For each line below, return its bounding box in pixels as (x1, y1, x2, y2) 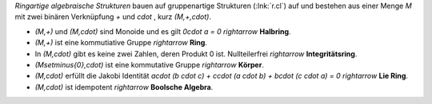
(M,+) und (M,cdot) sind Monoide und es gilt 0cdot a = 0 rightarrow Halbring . (34, 26, 291, 36)
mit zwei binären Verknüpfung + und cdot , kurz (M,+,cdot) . (14, 12, 212, 21)
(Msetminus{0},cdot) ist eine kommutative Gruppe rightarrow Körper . (34, 60, 264, 69)
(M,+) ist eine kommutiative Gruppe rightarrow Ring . (34, 38, 208, 48)
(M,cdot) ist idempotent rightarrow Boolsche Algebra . (34, 82, 214, 91)
